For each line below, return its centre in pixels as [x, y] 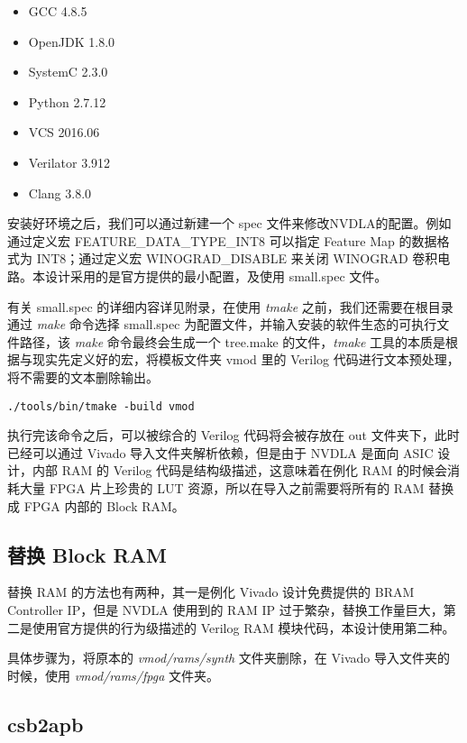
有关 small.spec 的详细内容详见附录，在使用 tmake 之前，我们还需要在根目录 [230, 306]
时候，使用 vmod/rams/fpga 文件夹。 [113, 675]
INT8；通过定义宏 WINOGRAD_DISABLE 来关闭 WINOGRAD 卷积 [237, 258]
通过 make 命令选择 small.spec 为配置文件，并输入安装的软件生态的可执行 [222, 324]
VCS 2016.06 [64, 132]
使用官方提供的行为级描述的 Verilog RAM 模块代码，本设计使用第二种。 [243, 627]
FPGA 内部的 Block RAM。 [104, 505]
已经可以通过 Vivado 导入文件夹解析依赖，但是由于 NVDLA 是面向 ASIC [220, 452]
